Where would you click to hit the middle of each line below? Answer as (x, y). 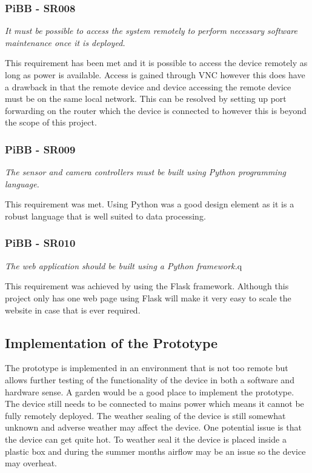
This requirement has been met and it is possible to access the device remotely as (156, 63)
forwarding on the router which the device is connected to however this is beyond (156, 110)
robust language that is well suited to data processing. (105, 216)
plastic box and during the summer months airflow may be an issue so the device (155, 451)
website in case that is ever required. (73, 310)
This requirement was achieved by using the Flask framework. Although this (147, 286)
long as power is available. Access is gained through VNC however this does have (155, 75)
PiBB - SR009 (40, 149)
